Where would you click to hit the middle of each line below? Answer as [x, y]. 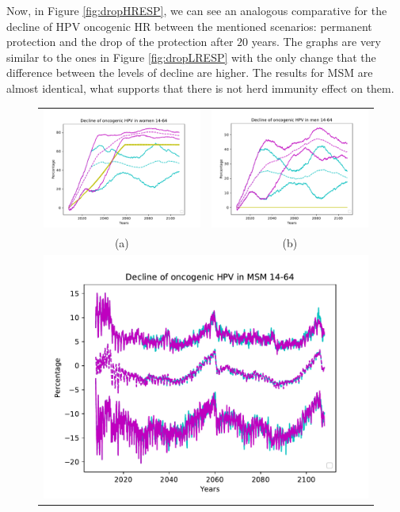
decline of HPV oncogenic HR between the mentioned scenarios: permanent [189, 26]
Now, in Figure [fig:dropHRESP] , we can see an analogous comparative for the [197, 10]
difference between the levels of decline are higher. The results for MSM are [190, 73]
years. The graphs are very [316, 42]
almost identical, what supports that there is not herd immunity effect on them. [200, 88]
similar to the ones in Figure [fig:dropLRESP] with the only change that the [191, 57]
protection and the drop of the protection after [120, 42]
